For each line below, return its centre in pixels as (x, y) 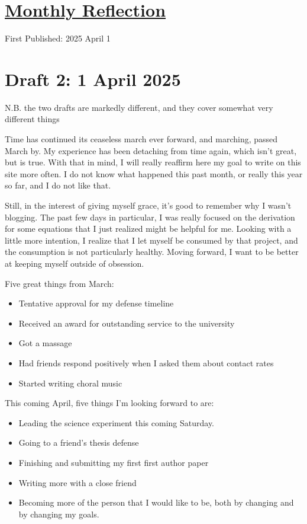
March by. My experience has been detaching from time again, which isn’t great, (151, 150)
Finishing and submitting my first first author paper (114, 462)
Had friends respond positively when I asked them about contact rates (146, 362)
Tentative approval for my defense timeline (96, 303)
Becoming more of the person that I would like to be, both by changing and (156, 502)
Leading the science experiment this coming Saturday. (116, 422)
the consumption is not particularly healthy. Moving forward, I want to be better (152, 252)
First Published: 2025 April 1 (58, 38)
